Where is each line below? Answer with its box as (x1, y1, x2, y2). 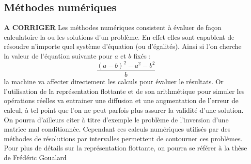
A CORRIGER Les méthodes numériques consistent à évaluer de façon (4, 22, 221, 32)
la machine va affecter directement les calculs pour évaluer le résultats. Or (4, 76, 224, 87)
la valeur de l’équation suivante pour (4, 50, 112, 60)
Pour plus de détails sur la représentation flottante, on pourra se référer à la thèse (4, 143, 247, 153)
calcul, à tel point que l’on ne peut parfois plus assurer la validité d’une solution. (4, 104, 244, 115)
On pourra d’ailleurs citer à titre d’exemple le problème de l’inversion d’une (4, 114, 229, 124)
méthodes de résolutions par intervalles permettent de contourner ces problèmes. (4, 133, 243, 143)
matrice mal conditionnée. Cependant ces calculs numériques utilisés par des (4, 124, 231, 134)
